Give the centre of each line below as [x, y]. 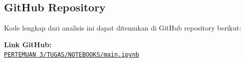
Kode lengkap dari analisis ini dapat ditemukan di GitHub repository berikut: [123, 28]
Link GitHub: [28, 44]
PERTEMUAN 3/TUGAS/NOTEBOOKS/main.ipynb [72, 55]
